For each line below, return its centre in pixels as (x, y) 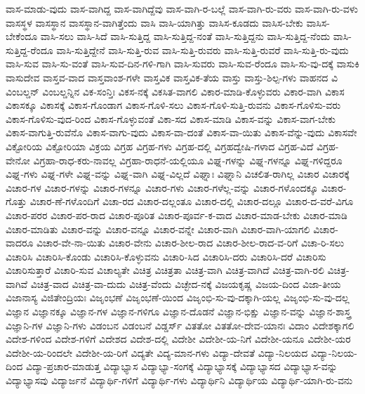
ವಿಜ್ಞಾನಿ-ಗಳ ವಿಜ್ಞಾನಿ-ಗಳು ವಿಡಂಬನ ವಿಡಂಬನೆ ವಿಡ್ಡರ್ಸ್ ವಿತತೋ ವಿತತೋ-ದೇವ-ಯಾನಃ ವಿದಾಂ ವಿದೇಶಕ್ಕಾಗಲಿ (180, 325)
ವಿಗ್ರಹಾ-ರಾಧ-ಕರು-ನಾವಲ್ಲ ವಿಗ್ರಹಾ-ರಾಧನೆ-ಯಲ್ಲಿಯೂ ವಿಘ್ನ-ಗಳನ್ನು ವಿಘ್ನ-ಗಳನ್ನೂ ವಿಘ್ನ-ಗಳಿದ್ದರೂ (188, 160)
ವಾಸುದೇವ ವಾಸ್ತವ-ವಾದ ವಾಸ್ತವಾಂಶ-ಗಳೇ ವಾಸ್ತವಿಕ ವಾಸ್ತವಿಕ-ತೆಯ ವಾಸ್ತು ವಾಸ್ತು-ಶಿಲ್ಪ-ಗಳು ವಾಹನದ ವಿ (172, 77)
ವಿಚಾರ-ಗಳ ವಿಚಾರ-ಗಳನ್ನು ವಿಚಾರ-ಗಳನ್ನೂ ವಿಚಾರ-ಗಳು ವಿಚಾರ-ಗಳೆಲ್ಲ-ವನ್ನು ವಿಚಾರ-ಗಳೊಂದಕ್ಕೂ (162, 187)
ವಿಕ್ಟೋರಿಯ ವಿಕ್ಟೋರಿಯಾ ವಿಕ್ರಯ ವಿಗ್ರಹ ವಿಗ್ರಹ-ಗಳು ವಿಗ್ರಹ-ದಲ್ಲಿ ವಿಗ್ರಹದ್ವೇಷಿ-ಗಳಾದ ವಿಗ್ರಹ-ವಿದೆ (160, 146)
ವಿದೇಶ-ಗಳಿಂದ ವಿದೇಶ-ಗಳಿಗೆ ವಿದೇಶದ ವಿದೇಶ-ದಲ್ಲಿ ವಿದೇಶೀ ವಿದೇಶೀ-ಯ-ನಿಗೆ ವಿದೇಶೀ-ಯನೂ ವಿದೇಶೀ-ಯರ (178, 339)
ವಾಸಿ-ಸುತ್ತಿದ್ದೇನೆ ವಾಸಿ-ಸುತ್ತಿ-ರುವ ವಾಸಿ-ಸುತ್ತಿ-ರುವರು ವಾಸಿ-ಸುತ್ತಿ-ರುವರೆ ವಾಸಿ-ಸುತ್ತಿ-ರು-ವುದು (203, 50)
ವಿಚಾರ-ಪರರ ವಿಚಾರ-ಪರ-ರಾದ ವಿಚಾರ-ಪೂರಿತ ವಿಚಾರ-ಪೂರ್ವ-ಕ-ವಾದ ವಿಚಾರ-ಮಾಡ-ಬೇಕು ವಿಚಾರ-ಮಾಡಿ (177, 215)
